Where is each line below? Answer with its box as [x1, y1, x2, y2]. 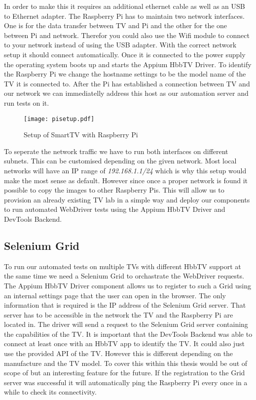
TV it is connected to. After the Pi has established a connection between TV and [4, 78, 250, 88]
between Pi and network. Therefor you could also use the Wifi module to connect [4, 30, 250, 40]
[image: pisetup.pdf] [24, 115, 95, 122]
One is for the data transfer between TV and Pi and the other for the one [4, 20, 227, 31]
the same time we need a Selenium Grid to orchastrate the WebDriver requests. [4, 271, 244, 281]
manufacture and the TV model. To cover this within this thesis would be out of [4, 358, 248, 368]
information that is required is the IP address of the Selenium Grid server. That [4, 300, 246, 310]
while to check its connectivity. [4, 387, 97, 397]
